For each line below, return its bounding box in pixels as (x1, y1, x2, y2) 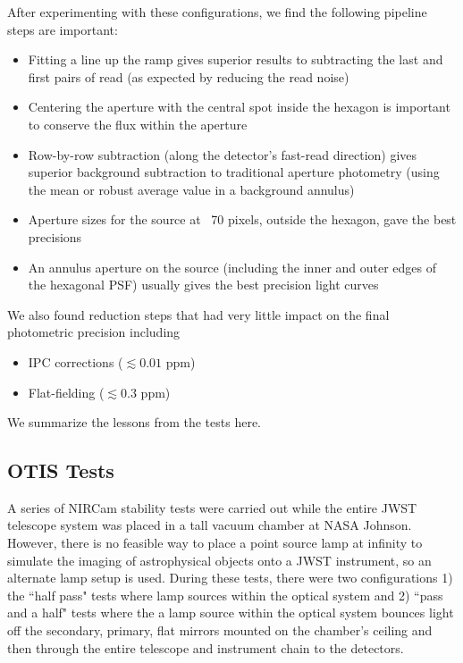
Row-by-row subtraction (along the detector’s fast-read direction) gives (28, 145, 417, 164)
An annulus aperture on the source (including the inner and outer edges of (28, 257, 437, 276)
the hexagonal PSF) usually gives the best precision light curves (28, 275, 379, 294)
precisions (28, 227, 82, 246)
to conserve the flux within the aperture (28, 114, 248, 133)
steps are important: (7, 20, 118, 38)
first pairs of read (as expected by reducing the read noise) (28, 67, 349, 86)
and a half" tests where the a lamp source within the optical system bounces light (7, 603, 454, 622)
